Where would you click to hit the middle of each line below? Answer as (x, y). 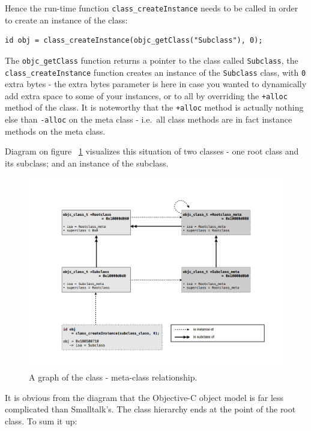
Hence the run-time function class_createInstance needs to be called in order (152, 8)
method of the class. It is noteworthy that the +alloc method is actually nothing (154, 107)
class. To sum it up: (41, 420)
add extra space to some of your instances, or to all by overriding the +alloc (146, 95)
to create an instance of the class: (66, 20)
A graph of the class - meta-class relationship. (113, 377)
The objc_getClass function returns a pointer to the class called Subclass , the (152, 60)
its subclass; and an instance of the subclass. (87, 163)
